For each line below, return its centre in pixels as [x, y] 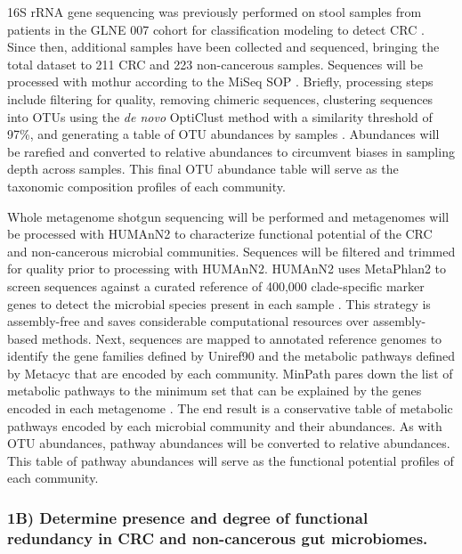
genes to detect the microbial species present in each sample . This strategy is [219, 303]
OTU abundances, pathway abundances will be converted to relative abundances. [229, 443]
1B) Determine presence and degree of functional [188, 517]
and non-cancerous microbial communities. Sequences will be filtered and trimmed [231, 251]
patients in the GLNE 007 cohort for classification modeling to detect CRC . [216, 29]
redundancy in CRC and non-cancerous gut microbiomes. [218, 538]
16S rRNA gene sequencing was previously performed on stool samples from [215, 12]
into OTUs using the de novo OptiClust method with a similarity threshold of [220, 116]
